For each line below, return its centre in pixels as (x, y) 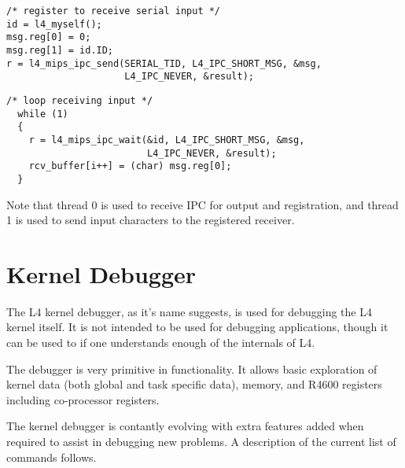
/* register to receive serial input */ (114, 11)
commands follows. (52, 457)
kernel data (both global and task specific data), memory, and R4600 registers (194, 384)
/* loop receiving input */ (80, 100)
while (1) (43, 114)
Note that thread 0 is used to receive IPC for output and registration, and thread (202, 204)
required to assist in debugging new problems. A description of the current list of (201, 441)
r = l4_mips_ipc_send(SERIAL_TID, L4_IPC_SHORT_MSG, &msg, (164, 63)
